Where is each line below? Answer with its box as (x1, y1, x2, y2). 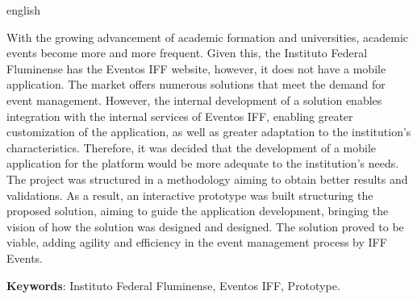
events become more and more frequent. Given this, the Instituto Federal (6, 44, 368, 61)
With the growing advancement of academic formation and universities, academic (6, 28, 409, 45)
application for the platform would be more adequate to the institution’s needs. (6, 155, 399, 172)
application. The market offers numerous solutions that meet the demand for (6, 76, 386, 93)
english (6, 2, 41, 18)
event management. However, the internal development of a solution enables (6, 91, 382, 108)
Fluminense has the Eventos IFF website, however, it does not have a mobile (6, 60, 386, 77)
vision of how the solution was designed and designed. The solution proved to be (6, 218, 404, 235)
